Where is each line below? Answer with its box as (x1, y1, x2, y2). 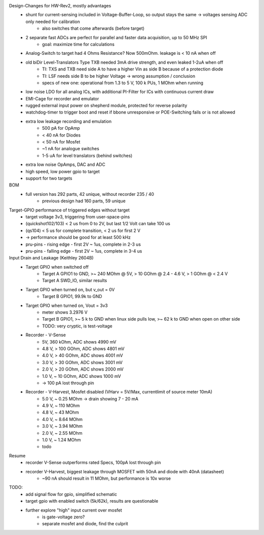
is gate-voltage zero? (42, 514, 85, 520)
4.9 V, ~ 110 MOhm (42, 403, 80, 409)
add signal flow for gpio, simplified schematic (25, 491, 117, 497)
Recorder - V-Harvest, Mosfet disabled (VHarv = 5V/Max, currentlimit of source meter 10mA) (25, 389, 213, 395)
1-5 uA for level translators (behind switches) (42, 152, 132, 159)
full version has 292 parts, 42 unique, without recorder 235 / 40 (25, 191, 154, 197)
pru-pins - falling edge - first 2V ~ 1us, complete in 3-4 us (25, 248, 142, 254)
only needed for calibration (25, 19, 80, 24)
